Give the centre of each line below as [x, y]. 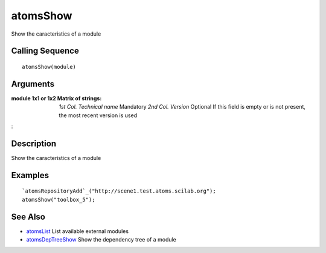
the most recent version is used [98, 115]
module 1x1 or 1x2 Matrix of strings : [56, 98]
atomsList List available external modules [78, 231]
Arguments [33, 84]
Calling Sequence [45, 51]
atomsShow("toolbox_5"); [59, 200]
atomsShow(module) [49, 67]
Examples [30, 175]
